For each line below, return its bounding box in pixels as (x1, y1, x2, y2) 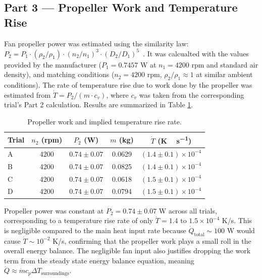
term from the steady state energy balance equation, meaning (4, 255, 194, 265)
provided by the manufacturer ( (4, 59, 102, 69)
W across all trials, (159, 205, 217, 216)
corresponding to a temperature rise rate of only (4, 215, 153, 226)
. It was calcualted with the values (143, 48, 249, 58)
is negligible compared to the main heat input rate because (4, 225, 186, 235)
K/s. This (222, 215, 252, 226)
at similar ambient (196, 69, 253, 80)
